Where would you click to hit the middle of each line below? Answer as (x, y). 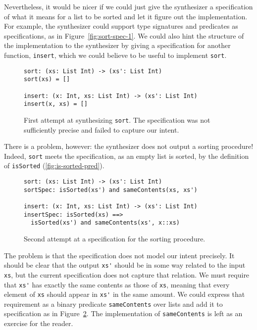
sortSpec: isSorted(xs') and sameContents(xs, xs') (111, 190)
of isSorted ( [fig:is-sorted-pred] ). (54, 165)
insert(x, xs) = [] (56, 104)
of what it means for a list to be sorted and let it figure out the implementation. (126, 16)
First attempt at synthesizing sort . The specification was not (117, 119)
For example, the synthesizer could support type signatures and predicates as (121, 26)
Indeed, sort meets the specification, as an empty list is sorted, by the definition (127, 156)
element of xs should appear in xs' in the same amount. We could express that (125, 294)
